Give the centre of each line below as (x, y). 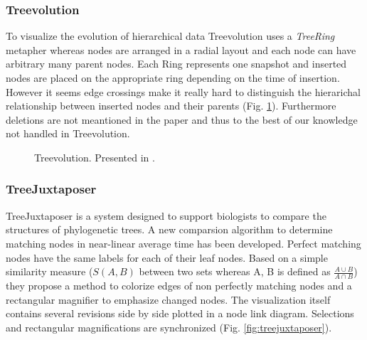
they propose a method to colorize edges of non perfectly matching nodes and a (179, 285)
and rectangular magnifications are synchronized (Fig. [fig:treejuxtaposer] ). (169, 327)
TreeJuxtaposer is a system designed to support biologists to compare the (166, 215)
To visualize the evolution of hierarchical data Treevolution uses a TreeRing (170, 36)
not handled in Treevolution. (68, 133)
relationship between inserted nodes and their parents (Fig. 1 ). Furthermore (171, 106)
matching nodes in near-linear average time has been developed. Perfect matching (183, 243)
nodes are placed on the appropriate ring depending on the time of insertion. (173, 78)
